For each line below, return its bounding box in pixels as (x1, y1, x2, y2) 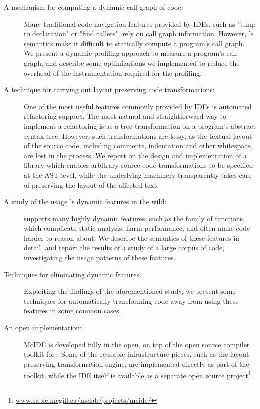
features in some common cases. (24, 305, 121, 316)
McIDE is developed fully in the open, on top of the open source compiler (24, 339, 250, 349)
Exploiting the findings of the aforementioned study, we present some (24, 286, 236, 296)
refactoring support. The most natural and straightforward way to (24, 111, 226, 121)
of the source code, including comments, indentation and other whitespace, (24, 140, 253, 151)
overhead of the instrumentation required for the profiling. (24, 67, 202, 78)
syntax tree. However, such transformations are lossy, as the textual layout (24, 130, 252, 141)
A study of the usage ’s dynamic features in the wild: (4, 196, 167, 207)
